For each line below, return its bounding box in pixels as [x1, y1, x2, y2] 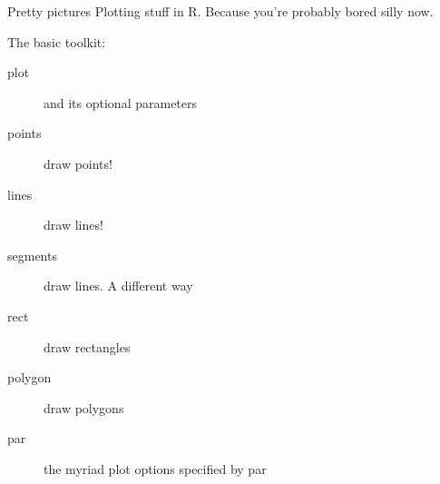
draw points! [44, 153, 112, 173]
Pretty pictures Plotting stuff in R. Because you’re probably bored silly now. [7, 2, 434, 20]
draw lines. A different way [44, 276, 193, 295]
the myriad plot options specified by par [44, 459, 267, 478]
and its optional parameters [44, 93, 198, 112]
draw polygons [44, 398, 124, 417]
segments [7, 245, 57, 264]
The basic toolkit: [7, 32, 106, 51]
